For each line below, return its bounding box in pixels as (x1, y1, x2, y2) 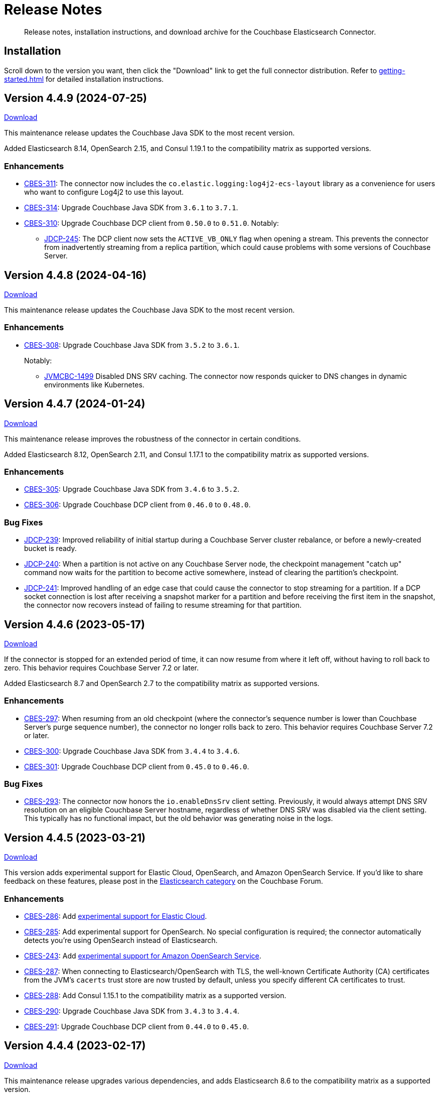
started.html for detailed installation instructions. (4, 74, 164, 83)
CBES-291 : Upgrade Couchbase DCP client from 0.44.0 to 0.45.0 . (24, 1022, 249, 1031)
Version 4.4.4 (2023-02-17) (4, 1039, 146, 1052)
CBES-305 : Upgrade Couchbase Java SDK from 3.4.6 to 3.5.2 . (24, 485, 240, 494)
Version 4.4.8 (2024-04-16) (4, 268, 147, 282)
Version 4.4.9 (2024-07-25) (4, 92, 147, 105)
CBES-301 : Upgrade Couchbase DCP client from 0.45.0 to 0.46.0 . (24, 762, 249, 771)
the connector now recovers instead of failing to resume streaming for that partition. (24, 601, 302, 610)
